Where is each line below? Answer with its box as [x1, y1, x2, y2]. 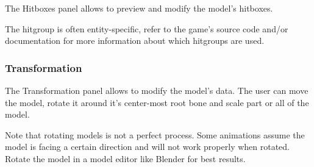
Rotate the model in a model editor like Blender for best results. [5, 152, 246, 165]
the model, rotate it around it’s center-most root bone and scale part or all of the [5, 96, 309, 108]
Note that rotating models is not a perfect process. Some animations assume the [5, 128, 305, 141]
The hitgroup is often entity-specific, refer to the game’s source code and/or [5, 22, 288, 35]
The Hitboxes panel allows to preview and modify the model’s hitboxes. [5, 2, 273, 14]
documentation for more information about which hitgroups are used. [5, 34, 265, 47]
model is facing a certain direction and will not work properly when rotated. [5, 140, 290, 153]
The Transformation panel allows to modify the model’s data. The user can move [5, 84, 309, 96]
